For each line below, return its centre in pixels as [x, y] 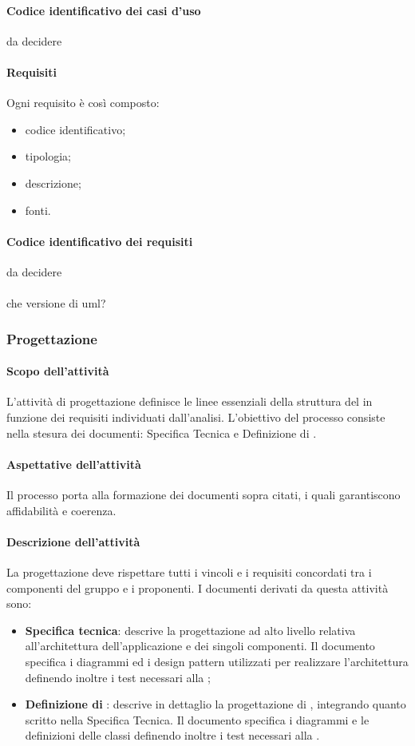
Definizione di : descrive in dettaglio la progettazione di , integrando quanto [215, 704]
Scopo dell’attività [58, 371]
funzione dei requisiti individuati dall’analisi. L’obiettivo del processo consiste [196, 417]
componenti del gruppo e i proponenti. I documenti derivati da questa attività [198, 587]
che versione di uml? [56, 303]
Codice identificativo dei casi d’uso [104, 10]
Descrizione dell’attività [73, 541]
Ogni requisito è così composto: [83, 103]
